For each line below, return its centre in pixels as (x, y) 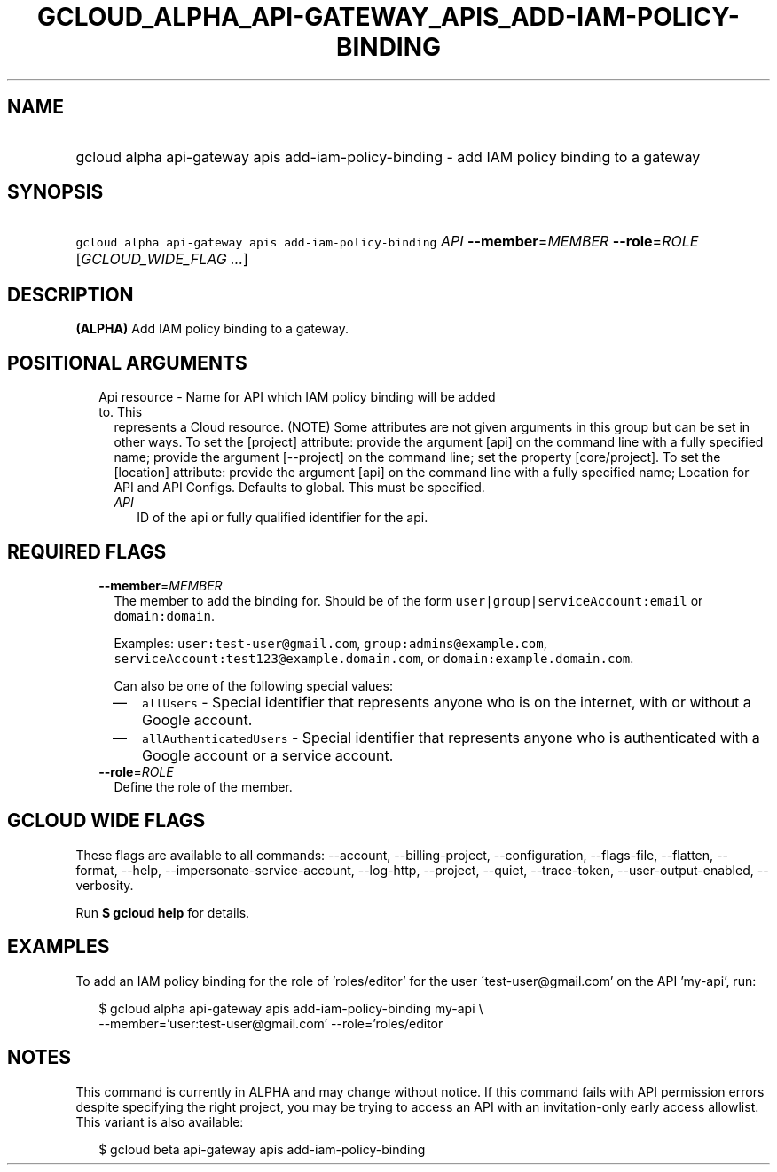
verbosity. (105, 885)
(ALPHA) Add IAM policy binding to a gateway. (212, 329)
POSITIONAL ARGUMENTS (127, 363)
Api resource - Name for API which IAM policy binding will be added (297, 397)
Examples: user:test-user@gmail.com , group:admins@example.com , (330, 643)
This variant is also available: (160, 1121)
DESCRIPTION (71, 294)
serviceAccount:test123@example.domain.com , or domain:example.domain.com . (374, 658)
